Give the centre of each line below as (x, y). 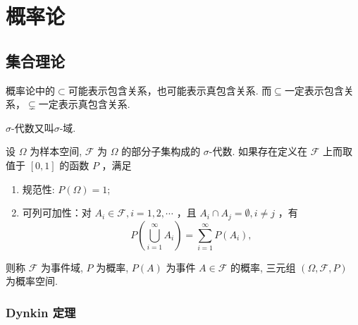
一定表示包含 (314, 90)
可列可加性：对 (57, 213)
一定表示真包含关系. (84, 104)
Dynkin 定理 (41, 312)
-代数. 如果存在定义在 (258, 151)
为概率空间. (32, 281)
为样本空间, (56, 151)
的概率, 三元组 (263, 267)
